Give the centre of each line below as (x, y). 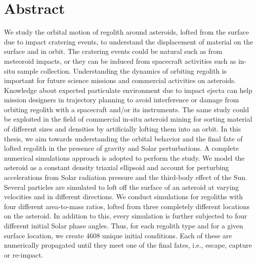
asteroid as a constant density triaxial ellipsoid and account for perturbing (117, 167)
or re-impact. (24, 254)
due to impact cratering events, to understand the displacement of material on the (128, 41)
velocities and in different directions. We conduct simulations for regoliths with (124, 197)
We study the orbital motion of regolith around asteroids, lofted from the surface (127, 32)
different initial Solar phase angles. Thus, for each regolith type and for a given (124, 225)
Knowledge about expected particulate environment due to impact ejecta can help (128, 90)
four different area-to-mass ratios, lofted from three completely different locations (127, 206)
